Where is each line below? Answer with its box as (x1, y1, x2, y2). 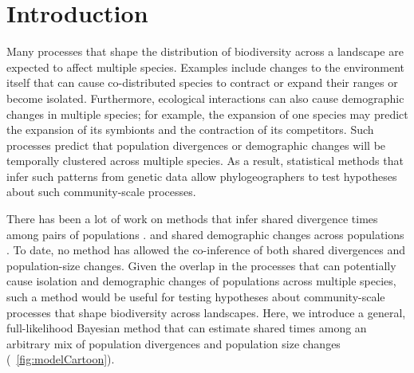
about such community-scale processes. (6, 183, 196, 200)
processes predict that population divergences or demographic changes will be (6, 136, 386, 153)
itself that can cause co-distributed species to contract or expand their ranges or (6, 74, 398, 91)
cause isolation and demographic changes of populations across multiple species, (6, 273, 396, 289)
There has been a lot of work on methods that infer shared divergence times (6, 210, 378, 227)
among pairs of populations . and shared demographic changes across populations (6, 226, 404, 242)
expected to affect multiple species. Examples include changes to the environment (6, 58, 405, 75)
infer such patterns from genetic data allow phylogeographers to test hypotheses (6, 167, 397, 184)
